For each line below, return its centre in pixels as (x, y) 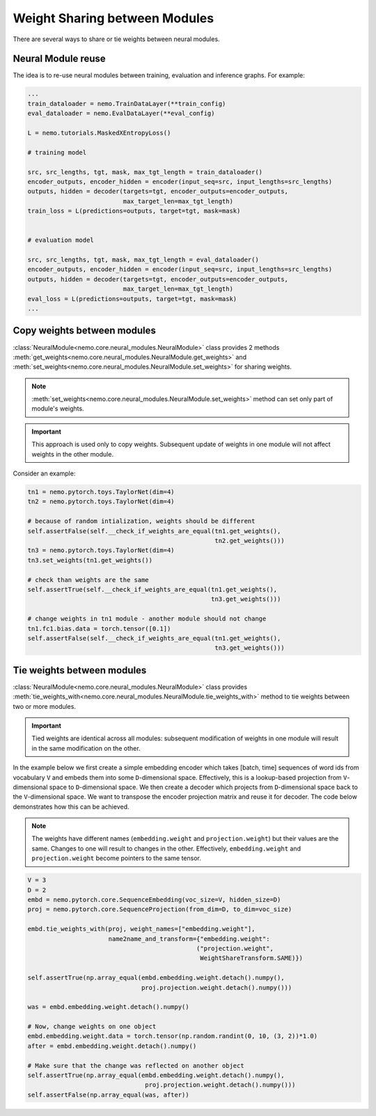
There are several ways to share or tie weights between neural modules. (116, 39)
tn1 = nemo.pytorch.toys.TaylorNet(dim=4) (101, 492)
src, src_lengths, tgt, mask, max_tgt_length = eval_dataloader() (143, 260)
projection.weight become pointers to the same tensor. (116, 858)
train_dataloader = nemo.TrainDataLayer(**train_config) (127, 104)
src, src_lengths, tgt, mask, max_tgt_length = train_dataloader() (145, 172)
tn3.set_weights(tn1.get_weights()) (90, 560)
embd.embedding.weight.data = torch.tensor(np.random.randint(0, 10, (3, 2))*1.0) (173, 1036)
